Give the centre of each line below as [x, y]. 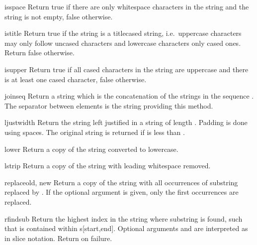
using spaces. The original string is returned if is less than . [95, 132]
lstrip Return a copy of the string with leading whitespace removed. [108, 166]
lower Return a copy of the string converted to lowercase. [91, 149]
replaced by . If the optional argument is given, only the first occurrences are [122, 192]
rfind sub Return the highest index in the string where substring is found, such [124, 218]
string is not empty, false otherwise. [59, 16]
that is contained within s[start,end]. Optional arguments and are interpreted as [126, 228]
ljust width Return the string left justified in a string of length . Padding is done [126, 122]
